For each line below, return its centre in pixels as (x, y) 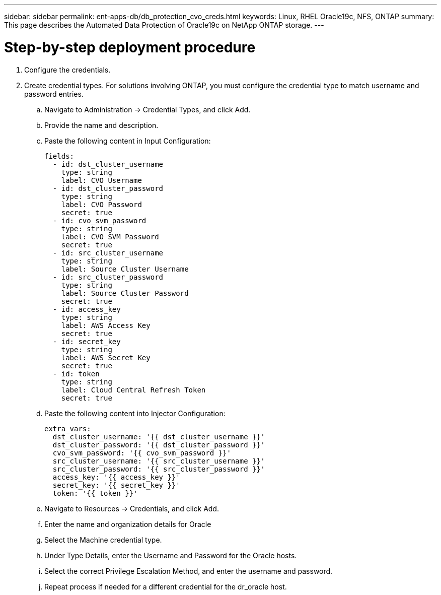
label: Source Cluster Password (125, 293)
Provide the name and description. (101, 125)
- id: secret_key (87, 341)
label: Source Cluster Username (125, 269)
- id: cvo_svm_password (99, 220)
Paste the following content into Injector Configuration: (135, 413)
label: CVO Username (101, 180)
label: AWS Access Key (106, 325)
